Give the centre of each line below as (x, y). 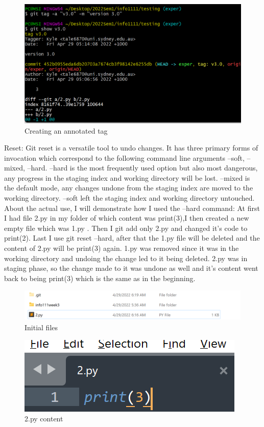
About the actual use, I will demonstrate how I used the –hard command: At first (132, 208)
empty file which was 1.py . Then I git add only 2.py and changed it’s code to (126, 228)
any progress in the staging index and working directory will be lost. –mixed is (127, 177)
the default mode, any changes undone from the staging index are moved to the (129, 188)
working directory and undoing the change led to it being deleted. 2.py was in (126, 258)
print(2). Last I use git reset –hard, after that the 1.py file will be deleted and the (132, 238)
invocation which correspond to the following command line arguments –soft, (124, 157)
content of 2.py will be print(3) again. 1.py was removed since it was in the (122, 248)
